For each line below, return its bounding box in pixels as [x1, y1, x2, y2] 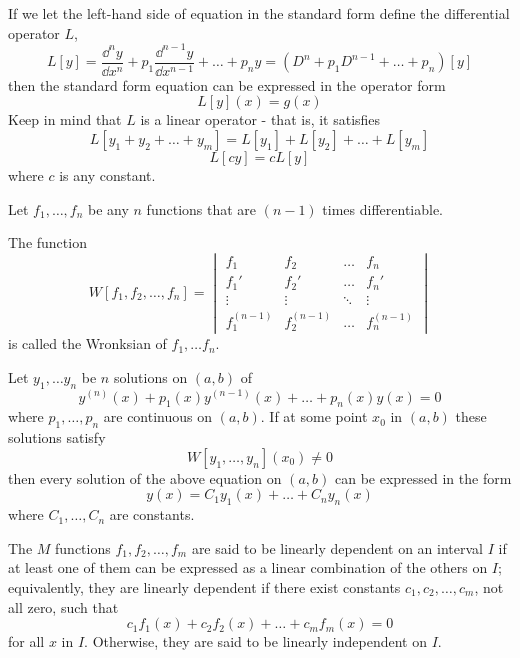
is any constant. [59, 164, 156, 185]
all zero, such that [8, 596, 119, 617]
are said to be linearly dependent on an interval [191, 537, 483, 558]
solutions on [113, 366, 188, 387]
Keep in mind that [8, 109, 122, 130]
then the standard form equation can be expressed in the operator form [8, 74, 446, 95]
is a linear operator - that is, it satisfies [140, 109, 381, 130]
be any [88, 198, 129, 219]
